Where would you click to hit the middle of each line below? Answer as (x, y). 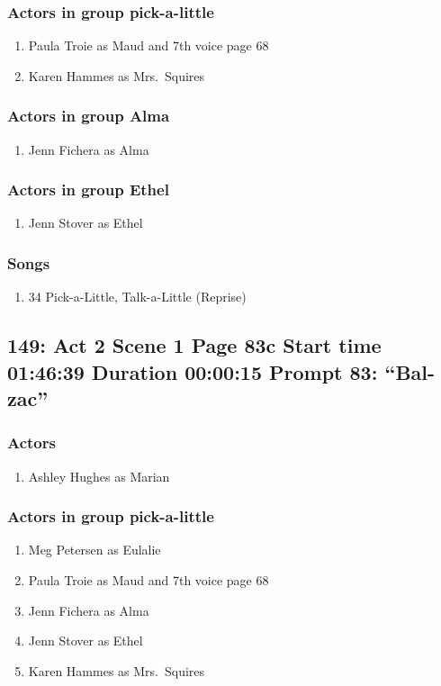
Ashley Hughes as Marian (99, 476)
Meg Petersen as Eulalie (94, 550)
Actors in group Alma (89, 116)
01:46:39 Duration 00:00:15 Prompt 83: (193, 371)
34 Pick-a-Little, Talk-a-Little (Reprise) (137, 297)
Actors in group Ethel (88, 190)
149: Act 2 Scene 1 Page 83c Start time (194, 345)
